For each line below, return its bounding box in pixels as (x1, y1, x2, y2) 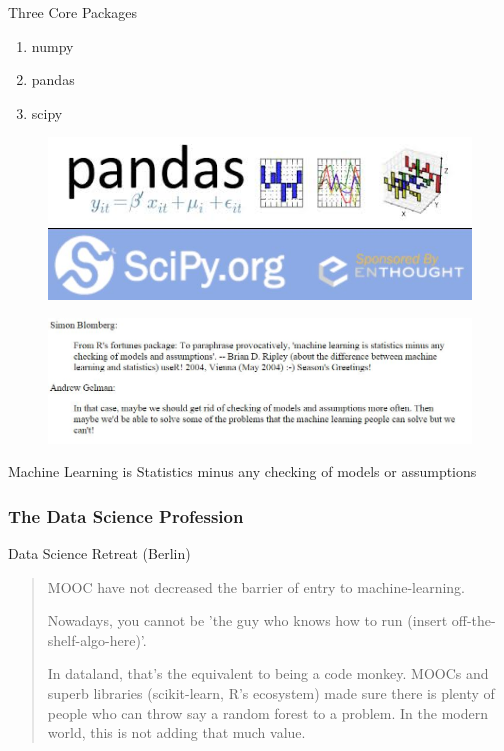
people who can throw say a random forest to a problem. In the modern (47, 702, 488, 723)
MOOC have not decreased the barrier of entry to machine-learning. (47, 576, 465, 597)
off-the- (451, 610, 496, 631)
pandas (31, 69, 75, 90)
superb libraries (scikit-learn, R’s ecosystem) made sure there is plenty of (47, 682, 495, 703)
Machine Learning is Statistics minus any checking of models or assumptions (8, 461, 477, 482)
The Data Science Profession (8, 503, 244, 528)
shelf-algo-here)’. (47, 629, 147, 650)
